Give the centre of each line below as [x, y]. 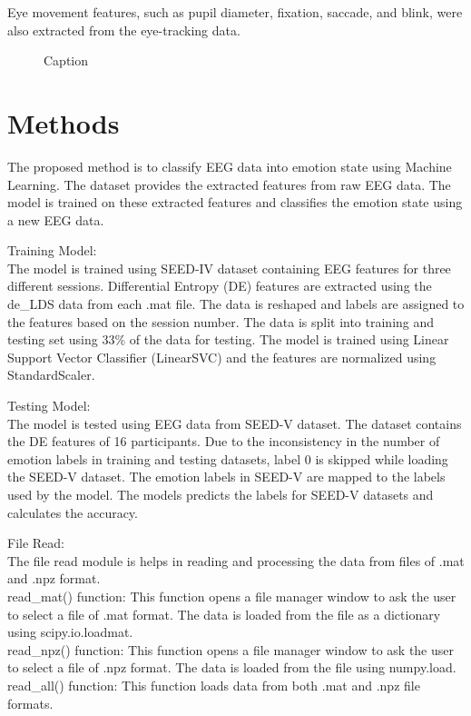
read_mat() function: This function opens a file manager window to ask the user [232, 596]
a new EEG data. [56, 219]
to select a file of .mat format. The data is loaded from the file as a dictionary [224, 614]
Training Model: [52, 250]
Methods [64, 122]
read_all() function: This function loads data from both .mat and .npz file [214, 685]
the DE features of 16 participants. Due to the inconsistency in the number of [224, 441]
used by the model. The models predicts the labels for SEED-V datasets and [221, 494]
